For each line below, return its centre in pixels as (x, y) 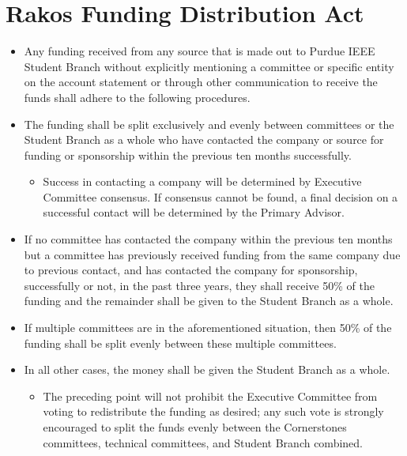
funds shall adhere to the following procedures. (137, 97)
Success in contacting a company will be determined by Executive (202, 181)
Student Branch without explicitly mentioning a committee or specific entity (209, 66)
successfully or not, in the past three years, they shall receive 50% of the (199, 285)
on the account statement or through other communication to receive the (201, 82)
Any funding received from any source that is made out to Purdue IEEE (200, 51)
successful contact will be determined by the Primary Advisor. (194, 212)
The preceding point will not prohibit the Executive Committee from (210, 396)
